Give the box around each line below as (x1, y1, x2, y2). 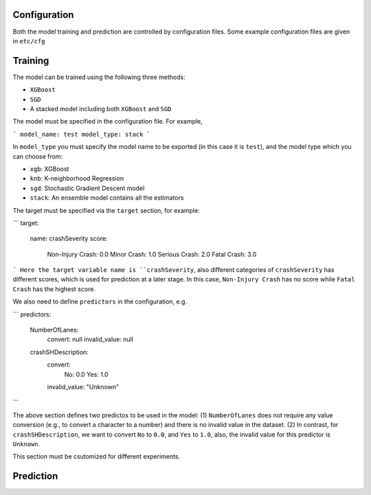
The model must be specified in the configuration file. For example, (12, 117, 203, 126)
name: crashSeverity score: (30, 234, 108, 243)
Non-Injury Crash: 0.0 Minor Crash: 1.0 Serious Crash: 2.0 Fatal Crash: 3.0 (47, 250, 257, 258)
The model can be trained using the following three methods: (12, 73, 185, 81)
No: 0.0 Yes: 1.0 (64, 370, 109, 378)
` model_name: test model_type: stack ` (12, 130, 151, 138)
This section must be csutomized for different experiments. (12, 452, 181, 461)
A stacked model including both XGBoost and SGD (30, 104, 172, 113)
